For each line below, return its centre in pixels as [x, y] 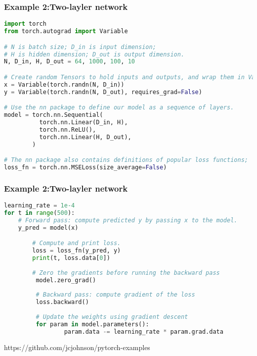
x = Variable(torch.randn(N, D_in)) [64, 84]
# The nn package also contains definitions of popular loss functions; [126, 160]
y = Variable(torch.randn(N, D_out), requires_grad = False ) [103, 92]
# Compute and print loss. [77, 243]
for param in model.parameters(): [92, 324]
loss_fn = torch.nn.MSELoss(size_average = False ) [86, 167]
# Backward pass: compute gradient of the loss [115, 295]
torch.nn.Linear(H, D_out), [85, 137]
